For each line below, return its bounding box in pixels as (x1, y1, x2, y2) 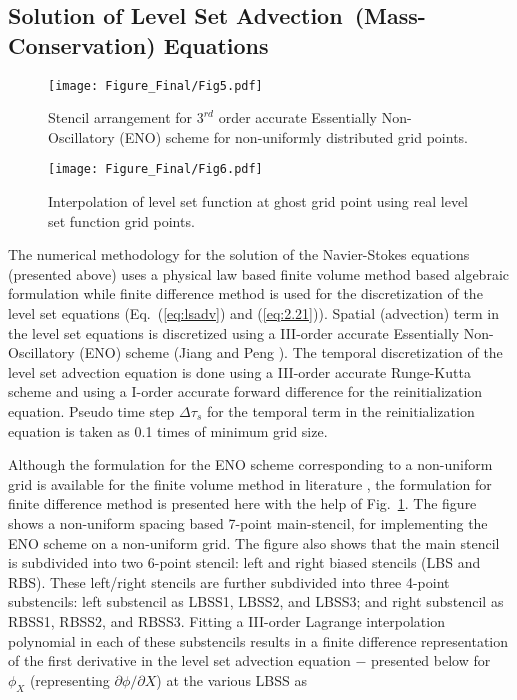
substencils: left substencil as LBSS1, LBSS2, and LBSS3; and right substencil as (8, 591, 504, 612)
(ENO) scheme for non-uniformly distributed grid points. (119, 126, 468, 147)
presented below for (371, 650, 491, 671)
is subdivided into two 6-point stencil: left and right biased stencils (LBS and (8, 552, 481, 573)
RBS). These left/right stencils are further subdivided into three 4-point (8, 571, 450, 592)
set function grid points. (48, 210, 195, 231)
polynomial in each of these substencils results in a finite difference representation (8, 630, 509, 651)
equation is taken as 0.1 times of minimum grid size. (8, 420, 328, 441)
